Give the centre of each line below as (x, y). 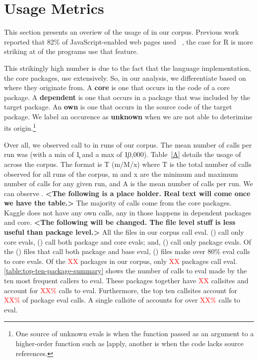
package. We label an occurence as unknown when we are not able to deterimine (128, 116)
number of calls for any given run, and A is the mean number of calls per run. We (129, 183)
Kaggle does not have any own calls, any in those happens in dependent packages (128, 212)
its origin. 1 (20, 127)
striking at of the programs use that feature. (71, 51)
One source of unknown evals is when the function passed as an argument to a (135, 334)
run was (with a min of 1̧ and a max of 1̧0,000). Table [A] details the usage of (123, 154)
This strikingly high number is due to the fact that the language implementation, (128, 68)
